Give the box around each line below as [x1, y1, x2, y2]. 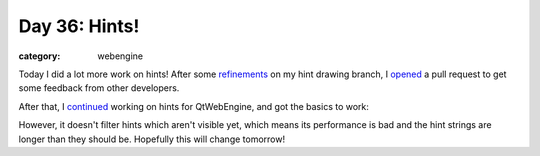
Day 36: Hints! [18, 15, 140, 37]
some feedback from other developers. [18, 82, 180, 94]
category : [18, 50, 61, 62]
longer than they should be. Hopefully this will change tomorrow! [18, 133, 285, 145]
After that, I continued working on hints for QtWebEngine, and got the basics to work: [18, 100, 370, 112]
